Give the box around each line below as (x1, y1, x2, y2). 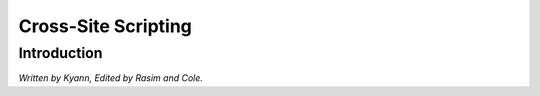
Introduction (18, 44, 103, 62)
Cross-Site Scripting (18, 15, 192, 37)
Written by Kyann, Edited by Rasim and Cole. (18, 72, 204, 84)
